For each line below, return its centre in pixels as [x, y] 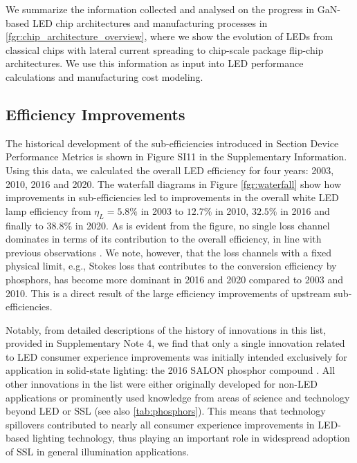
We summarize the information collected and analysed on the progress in [160, 9]
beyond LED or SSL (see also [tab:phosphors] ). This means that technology [166, 411]
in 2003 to [162, 210]
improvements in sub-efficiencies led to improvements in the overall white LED [172, 197]
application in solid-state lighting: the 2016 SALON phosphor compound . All [171, 370]
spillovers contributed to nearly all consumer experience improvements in [160, 424]
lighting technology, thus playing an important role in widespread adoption [191, 438]
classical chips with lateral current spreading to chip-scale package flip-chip [165, 49]
